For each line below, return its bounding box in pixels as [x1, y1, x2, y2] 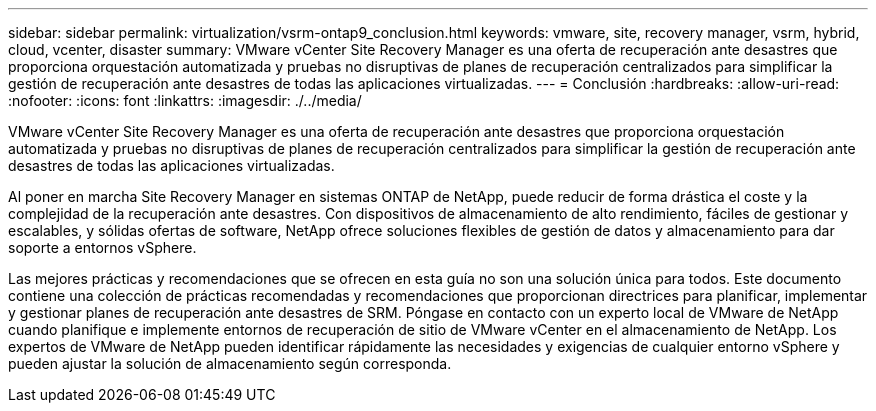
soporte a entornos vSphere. [8, 239, 197, 256]
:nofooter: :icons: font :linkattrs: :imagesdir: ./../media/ [8, 92, 362, 109]
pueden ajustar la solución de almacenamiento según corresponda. [8, 355, 452, 372]
